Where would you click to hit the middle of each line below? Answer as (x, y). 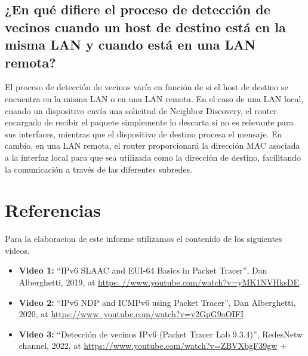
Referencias (53, 210)
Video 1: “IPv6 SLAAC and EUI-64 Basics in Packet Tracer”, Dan (143, 270)
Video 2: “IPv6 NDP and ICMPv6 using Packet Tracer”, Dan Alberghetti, (157, 302)
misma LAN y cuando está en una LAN (130, 44)
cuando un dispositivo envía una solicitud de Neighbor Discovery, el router (141, 110)
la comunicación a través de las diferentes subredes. (98, 169)
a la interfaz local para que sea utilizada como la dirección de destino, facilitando (153, 157)
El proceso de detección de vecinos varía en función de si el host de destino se (147, 87)
